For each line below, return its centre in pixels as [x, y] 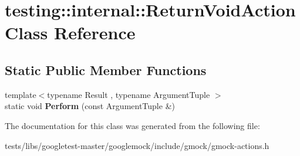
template [21, 94]
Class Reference [70, 33]
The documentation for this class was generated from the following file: [132, 125]
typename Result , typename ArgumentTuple [129, 94]
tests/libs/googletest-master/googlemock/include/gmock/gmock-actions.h [137, 145]
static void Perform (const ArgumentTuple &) [90, 106]
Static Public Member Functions [106, 69]
